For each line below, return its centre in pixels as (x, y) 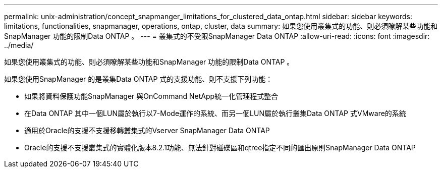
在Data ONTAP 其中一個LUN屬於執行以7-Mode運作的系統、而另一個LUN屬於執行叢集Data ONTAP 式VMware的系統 (215, 113)
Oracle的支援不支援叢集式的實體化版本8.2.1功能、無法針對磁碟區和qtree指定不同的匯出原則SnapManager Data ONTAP (220, 148)
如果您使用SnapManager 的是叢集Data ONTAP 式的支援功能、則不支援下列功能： (139, 79)
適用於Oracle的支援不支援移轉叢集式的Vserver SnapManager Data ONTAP (147, 130)
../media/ (19, 45)
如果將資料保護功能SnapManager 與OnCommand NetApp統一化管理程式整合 (151, 96)
